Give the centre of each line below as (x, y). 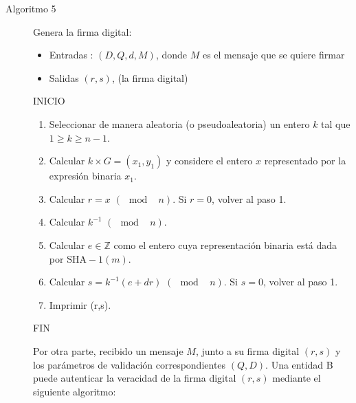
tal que (336, 123)
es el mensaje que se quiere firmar (274, 55)
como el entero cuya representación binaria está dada (225, 244)
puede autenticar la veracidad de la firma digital (135, 378)
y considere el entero (210, 161)
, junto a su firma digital (247, 350)
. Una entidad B (299, 364)
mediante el (297, 378)
